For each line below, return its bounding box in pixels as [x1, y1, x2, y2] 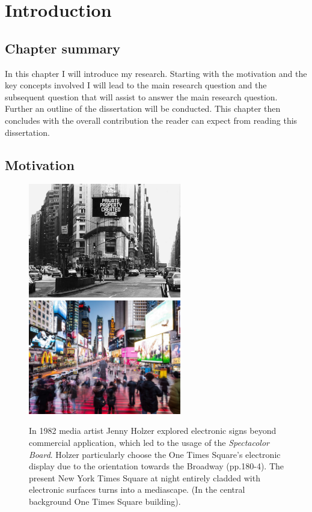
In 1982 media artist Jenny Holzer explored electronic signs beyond [29, 424, 277, 437]
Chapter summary [5, 38, 121, 57]
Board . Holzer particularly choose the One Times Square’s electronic [29, 448, 281, 460]
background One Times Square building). [29, 495, 181, 508]
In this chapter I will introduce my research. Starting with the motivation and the [5, 67, 307, 79]
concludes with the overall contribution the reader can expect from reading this [5, 114, 298, 126]
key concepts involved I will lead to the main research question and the [5, 79, 267, 91]
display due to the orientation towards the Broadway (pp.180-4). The [29, 460, 284, 472]
